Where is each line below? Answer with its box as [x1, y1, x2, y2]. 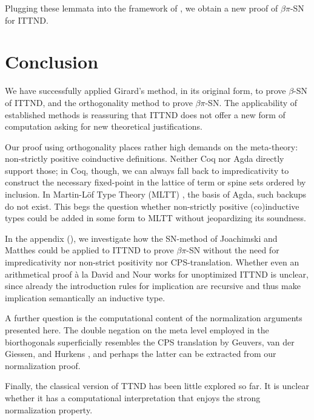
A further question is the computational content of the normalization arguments [5, 312, 302, 324]
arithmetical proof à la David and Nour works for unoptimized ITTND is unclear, [5, 267, 309, 280]
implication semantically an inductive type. [5, 291, 165, 304]
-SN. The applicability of [205, 96, 298, 108]
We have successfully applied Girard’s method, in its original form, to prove [5, 84, 286, 97]
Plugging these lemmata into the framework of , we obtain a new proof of [5, 2, 278, 14]
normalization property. [5, 403, 93, 416]
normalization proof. [5, 359, 81, 372]
